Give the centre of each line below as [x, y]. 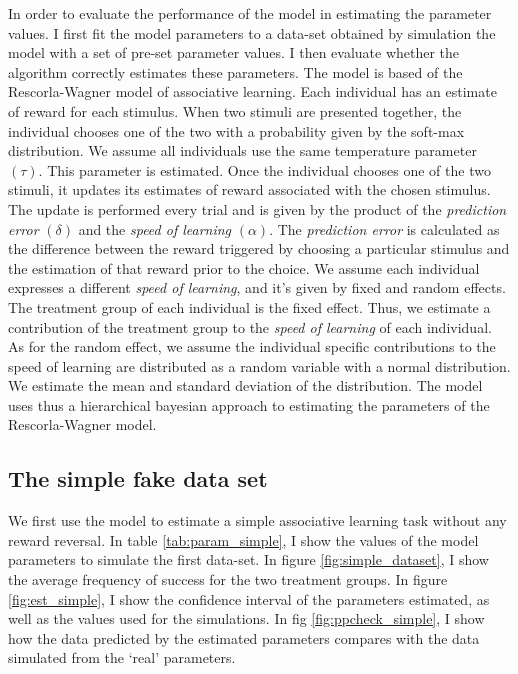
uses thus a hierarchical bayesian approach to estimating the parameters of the [249, 404]
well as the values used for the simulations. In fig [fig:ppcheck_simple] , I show [246, 618]
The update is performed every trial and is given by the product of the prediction [257, 208]
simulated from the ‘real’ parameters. [122, 657]
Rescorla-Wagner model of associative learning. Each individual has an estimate [252, 91]
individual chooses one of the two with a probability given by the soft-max [236, 130]
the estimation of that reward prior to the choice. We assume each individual [244, 267]
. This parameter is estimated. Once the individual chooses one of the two [264, 169]
